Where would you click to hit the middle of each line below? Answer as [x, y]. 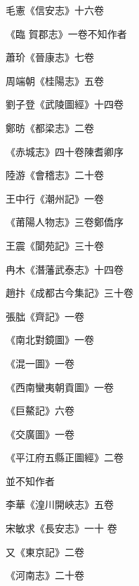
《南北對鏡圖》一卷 [50, 340]
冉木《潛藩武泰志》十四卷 [65, 269]
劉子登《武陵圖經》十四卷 [65, 104]
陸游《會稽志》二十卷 [55, 175]
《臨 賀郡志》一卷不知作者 [66, 33]
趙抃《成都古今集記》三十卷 [69, 293]
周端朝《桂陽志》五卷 [55, 80]
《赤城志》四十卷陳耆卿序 [65, 151]
